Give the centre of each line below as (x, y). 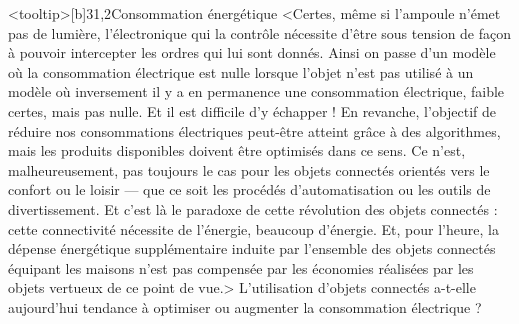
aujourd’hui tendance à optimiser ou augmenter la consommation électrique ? (245, 306)
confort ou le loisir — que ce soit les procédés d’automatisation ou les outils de (249, 189)
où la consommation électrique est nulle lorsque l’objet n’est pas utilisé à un (241, 71)
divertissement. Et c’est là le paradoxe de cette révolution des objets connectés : (253, 208)
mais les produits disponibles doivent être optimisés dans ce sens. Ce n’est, (237, 150)
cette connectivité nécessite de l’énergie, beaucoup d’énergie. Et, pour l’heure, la (253, 228)
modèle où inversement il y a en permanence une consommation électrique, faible (256, 91)
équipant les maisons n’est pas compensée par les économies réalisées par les (241, 267)
